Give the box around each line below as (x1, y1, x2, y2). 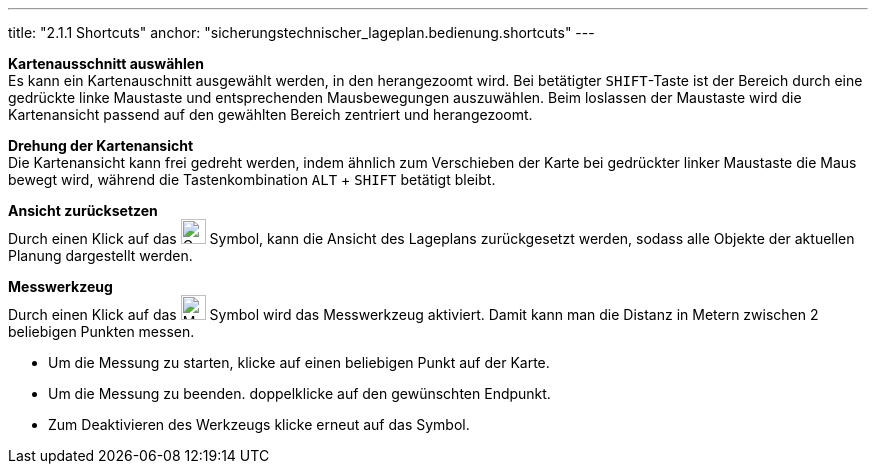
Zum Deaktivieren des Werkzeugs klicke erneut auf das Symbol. (48, 416, 470, 433)
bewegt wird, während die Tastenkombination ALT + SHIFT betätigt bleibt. (8, 171, 496, 188)
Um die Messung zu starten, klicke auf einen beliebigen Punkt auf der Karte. (48, 354, 550, 371)
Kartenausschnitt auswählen (8, 55, 204, 72)
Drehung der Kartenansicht (8, 137, 194, 154)
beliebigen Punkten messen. (8, 323, 195, 340)
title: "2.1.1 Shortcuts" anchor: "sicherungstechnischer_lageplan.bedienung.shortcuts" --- (8, 24, 595, 41)
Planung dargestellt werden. (8, 247, 193, 264)
